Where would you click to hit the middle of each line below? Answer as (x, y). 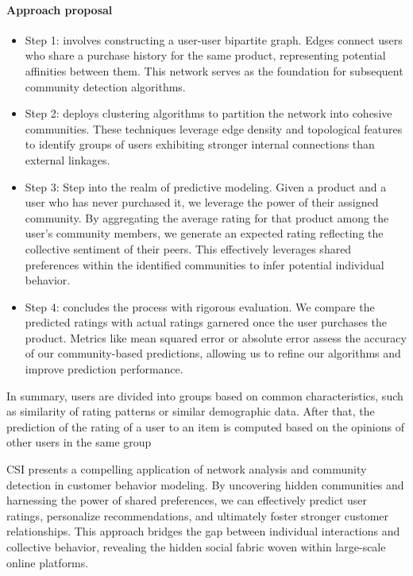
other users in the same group (79, 442)
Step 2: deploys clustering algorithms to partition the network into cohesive (208, 113)
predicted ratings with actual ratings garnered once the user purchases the (206, 322)
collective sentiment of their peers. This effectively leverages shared (188, 248)
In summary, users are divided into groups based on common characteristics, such (205, 395)
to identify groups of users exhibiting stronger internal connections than (200, 144)
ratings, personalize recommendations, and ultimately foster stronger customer (198, 515)
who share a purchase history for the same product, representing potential (205, 55)
